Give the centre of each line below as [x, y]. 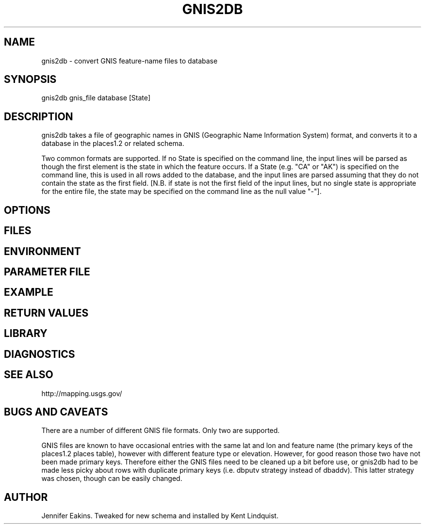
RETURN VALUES [46, 313]
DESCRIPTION [39, 116]
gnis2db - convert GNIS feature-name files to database [130, 61]
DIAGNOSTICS [40, 354]
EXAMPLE [29, 292]
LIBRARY [26, 334]
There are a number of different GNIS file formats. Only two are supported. [161, 431]
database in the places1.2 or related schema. [113, 144]
